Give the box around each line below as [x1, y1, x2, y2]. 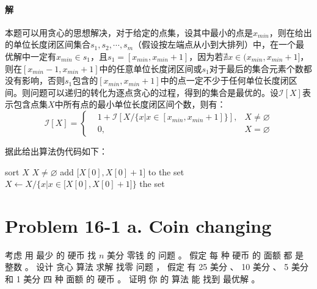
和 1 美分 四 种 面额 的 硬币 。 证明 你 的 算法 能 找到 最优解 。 [5, 273, 260, 285]
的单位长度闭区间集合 [5, 38, 90, 51]
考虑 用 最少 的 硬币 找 [5, 248, 97, 261]
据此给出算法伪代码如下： [5, 144, 107, 157]
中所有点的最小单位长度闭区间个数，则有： [54, 98, 226, 111]
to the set [148, 165, 184, 178]
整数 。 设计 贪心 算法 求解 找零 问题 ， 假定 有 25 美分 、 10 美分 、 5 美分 [5, 260, 308, 273]
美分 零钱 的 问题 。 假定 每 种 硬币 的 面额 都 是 [107, 248, 304, 261]
